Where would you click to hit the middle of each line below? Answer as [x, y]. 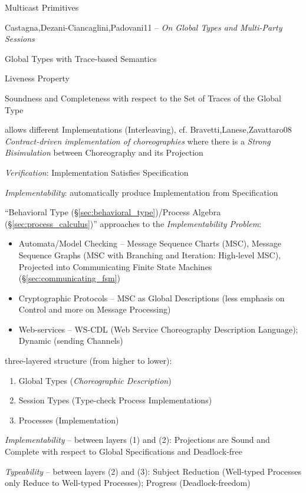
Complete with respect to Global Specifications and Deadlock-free [124, 451]
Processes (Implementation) [69, 420]
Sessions [20, 39]
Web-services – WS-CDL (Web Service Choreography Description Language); [158, 329]
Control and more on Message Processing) [95, 309]
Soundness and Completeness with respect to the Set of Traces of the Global [143, 98]
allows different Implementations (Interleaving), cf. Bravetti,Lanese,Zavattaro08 [148, 129]
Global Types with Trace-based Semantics [81, 58]
